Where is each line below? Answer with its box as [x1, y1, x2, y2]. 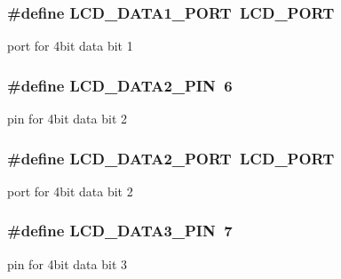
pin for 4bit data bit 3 [7, 254, 128, 273]
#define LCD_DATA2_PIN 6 [7, 74, 233, 96]
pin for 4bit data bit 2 [7, 109, 128, 128]
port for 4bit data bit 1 [7, 36, 133, 55]
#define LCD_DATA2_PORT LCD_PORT [7, 147, 335, 169]
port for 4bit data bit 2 [7, 181, 133, 200]
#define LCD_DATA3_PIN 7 [7, 219, 233, 242]
